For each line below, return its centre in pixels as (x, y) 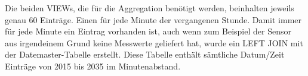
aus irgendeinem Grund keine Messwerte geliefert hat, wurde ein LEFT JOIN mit (154, 42)
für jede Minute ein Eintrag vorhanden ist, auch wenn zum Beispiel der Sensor (148, 31)
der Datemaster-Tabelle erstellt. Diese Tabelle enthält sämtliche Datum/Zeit (145, 54)
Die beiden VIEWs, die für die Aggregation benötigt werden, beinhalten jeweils (150, 8)
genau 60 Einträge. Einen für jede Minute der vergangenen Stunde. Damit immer (153, 19)
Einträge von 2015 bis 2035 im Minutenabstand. (93, 66)
